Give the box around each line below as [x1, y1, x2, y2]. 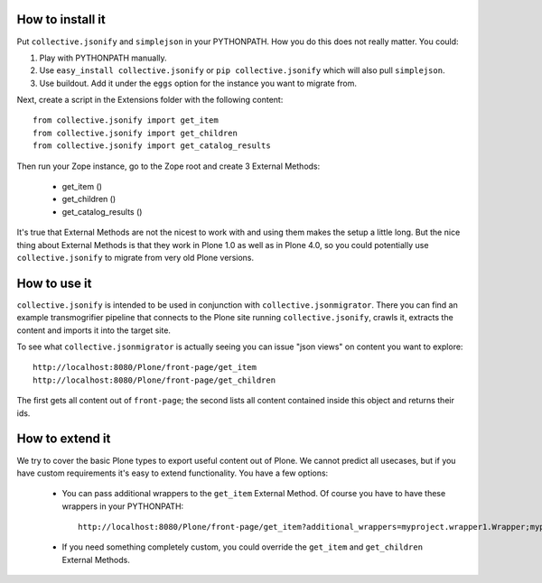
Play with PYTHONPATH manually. [39, 52, 167, 63]
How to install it [16, 12, 106, 27]
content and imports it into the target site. [16, 325, 172, 336]
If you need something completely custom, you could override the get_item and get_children [61, 541, 424, 552]
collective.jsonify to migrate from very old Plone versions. [16, 252, 255, 263]
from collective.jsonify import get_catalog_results [33, 141, 271, 151]
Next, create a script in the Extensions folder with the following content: [16, 95, 284, 106]
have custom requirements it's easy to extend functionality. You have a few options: [16, 467, 329, 478]
